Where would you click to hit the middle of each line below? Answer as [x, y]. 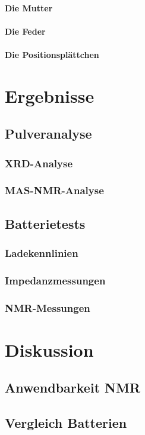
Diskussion [49, 349]
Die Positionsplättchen [52, 54]
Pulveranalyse [48, 134]
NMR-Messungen [48, 307]
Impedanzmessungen [55, 280]
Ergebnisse [50, 95]
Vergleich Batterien [66, 423]
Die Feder [25, 31]
